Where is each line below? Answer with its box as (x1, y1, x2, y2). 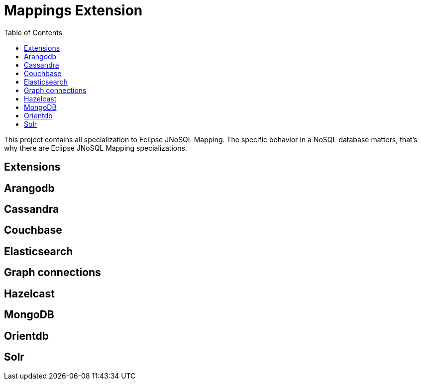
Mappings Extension (4, 2, 143, 19)
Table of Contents (4, 28, 63, 37)
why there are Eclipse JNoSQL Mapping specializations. (4, 143, 187, 152)
